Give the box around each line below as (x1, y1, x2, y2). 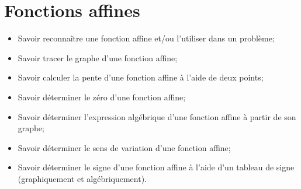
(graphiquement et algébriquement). (18, 172, 147, 184)
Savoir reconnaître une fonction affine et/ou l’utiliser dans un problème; (18, 32, 275, 44)
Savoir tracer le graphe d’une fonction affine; (18, 51, 178, 64)
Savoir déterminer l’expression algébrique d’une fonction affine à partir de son (18, 110, 296, 123)
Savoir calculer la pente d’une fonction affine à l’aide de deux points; (18, 71, 264, 83)
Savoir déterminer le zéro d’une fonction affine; (18, 90, 186, 103)
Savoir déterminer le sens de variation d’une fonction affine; (18, 141, 231, 153)
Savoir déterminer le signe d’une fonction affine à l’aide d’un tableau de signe (18, 161, 295, 173)
